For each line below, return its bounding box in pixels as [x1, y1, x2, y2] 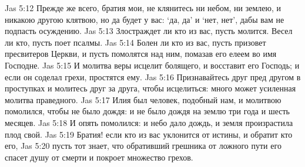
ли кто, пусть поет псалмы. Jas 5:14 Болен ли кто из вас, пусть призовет [5, 36, 266, 48]
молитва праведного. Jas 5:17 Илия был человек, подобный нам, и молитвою [5, 93, 281, 105]
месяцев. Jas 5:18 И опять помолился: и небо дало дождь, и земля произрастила [5, 116, 293, 128]
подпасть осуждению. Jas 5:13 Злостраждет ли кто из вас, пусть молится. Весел [5, 25, 293, 37]
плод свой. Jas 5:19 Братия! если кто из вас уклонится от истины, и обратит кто [5, 128, 293, 140]
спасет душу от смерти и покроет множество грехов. [5, 151, 193, 163]
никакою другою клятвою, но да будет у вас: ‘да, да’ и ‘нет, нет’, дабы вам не [5, 13, 284, 25]
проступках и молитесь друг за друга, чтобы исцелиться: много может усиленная [5, 82, 296, 94]
